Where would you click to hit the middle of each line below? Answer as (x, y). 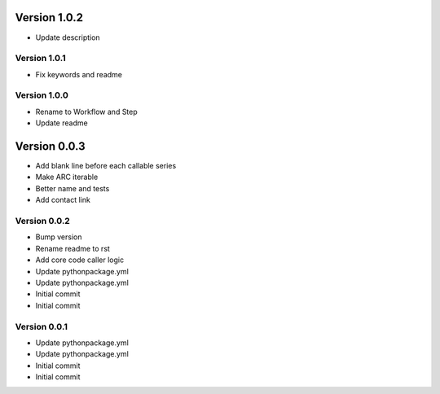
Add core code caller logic (80, 260)
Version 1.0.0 (42, 95)
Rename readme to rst (73, 248)
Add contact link (63, 200)
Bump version (59, 237)
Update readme (62, 123)
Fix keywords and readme (79, 74)
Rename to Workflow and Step (86, 112)
